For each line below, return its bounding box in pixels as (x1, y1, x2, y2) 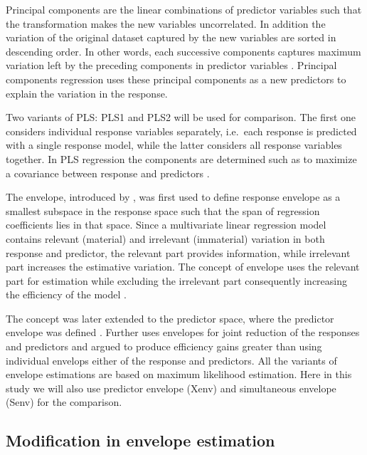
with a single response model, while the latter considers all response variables (6, 137, 342, 152)
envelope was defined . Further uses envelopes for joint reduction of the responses (6, 325, 360, 340)
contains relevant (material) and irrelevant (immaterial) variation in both (6, 231, 325, 246)
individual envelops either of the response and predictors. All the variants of (6, 352, 337, 367)
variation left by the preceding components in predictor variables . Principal (6, 58, 337, 73)
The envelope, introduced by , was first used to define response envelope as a (6, 189, 341, 204)
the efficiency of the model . (6, 287, 127, 302)
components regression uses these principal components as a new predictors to (6, 71, 346, 86)
